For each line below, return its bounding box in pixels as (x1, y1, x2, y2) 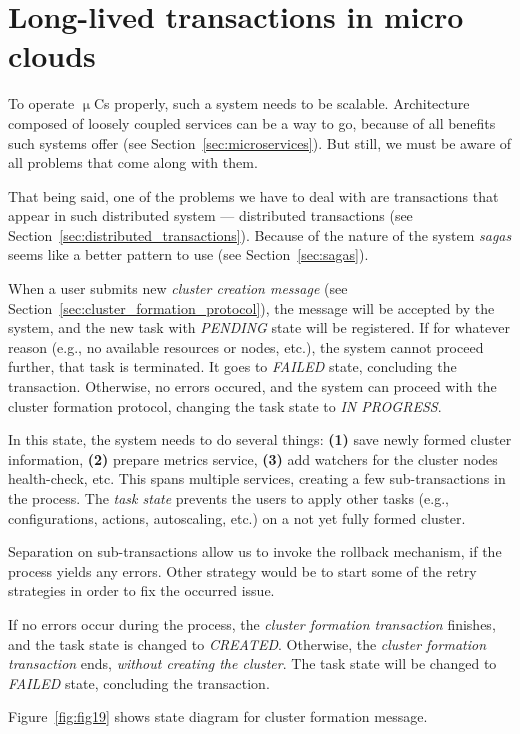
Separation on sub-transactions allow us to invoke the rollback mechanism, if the (8, 541, 502, 562)
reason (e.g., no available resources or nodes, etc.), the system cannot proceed (8, 336, 484, 357)
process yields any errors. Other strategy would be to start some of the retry (8, 560, 477, 581)
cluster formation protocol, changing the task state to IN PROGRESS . (8, 395, 442, 416)
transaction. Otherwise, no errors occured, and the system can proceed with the (8, 376, 497, 397)
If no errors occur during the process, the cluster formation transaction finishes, (8, 613, 496, 634)
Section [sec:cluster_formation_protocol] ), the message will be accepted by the (8, 297, 495, 318)
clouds (8, 35, 96, 76)
